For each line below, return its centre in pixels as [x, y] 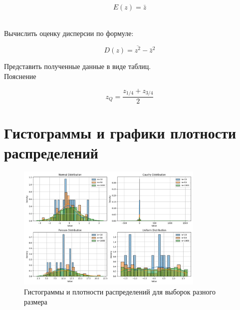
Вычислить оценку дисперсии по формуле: [69, 33]
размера [36, 301]
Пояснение [20, 76]
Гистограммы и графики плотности [120, 133]
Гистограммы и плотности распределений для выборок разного [120, 291]
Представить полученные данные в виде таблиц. [78, 66]
